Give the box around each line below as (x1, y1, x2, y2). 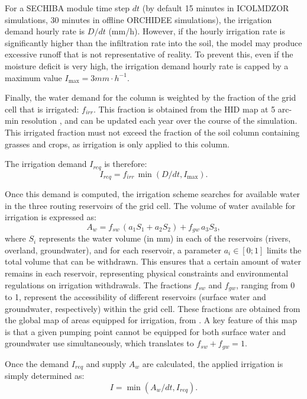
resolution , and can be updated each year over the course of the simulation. (21, 114, 298, 127)
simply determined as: (5, 369, 85, 382)
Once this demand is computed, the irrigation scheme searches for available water (5, 188, 300, 200)
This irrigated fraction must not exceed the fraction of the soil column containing (5, 126, 300, 138)
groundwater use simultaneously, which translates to (5, 337, 194, 349)
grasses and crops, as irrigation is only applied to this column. (5, 137, 230, 150)
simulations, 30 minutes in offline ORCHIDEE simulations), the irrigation (5, 13, 272, 25)
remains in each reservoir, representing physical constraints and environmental (5, 267, 289, 279)
